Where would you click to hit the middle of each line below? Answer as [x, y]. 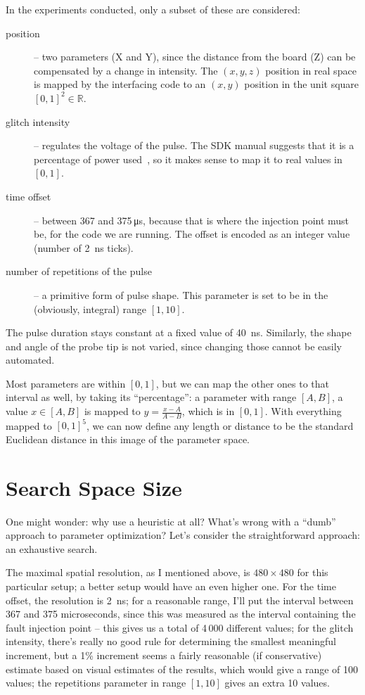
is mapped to [112, 411]
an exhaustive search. [52, 548]
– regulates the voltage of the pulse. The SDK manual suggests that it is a [194, 145]
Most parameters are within [66, 383]
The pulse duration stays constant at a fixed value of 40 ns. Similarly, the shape [179, 332]
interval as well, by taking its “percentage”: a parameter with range [151, 397]
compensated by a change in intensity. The [126, 70]
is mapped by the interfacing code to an [120, 84]
